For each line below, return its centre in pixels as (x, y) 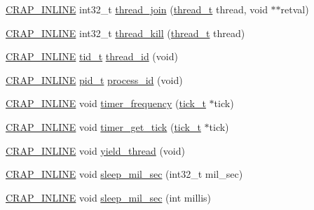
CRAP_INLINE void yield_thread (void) (95, 150)
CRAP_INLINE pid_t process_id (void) (94, 79)
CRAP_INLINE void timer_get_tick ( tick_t (103, 126)
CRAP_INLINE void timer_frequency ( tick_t (106, 103)
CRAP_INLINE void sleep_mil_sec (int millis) (109, 197)
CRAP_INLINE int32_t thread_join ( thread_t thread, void (137, 9)
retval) (295, 9)
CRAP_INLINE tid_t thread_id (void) (92, 56)
